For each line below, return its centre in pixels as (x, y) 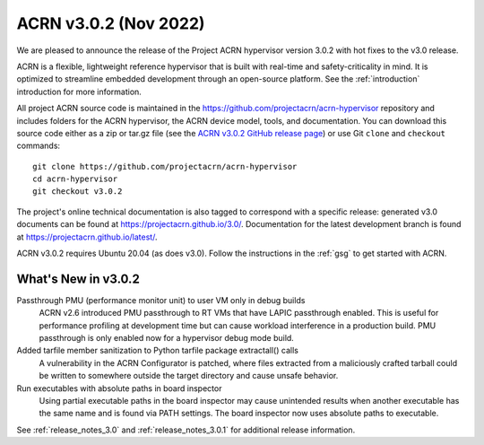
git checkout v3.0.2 (78, 192)
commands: (39, 146)
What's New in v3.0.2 (78, 279)
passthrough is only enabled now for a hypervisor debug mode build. (167, 338)
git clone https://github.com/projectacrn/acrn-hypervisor (165, 166)
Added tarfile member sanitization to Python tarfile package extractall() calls (158, 351)
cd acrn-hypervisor (75, 179)
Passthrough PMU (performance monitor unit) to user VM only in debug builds (161, 300)
